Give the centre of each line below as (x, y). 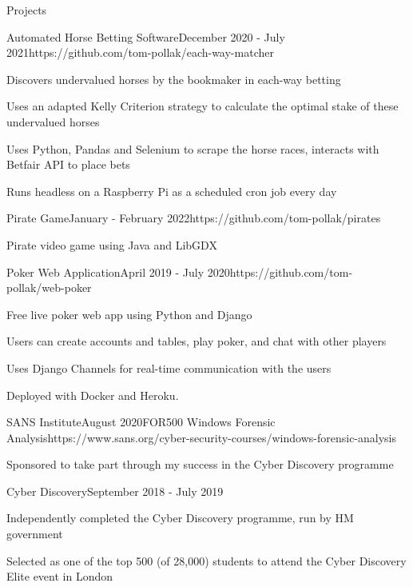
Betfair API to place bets (68, 164)
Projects (27, 10)
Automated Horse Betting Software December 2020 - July (146, 36)
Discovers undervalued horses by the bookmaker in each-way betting (174, 79)
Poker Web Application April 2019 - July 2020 (118, 272)
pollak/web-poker (49, 288)
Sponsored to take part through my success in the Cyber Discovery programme (200, 464)
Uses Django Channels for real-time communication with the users (169, 367)
